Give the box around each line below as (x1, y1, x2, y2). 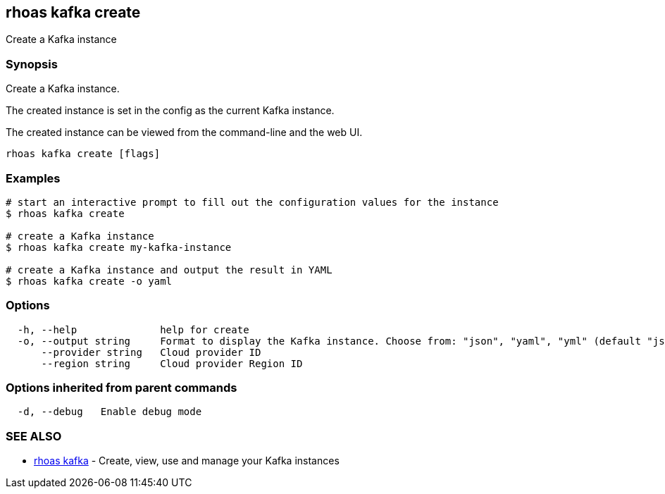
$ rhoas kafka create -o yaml (6, 275, 173, 287)
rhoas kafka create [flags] (6, 148, 161, 160)
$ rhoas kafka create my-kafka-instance (6, 241, 232, 253)
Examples (6, 171, 61, 185)
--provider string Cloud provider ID (41, 346, 261, 358)
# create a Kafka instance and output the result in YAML (6, 264, 332, 276)
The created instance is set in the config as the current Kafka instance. (6, 104, 335, 117)
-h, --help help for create (17, 323, 249, 335)
